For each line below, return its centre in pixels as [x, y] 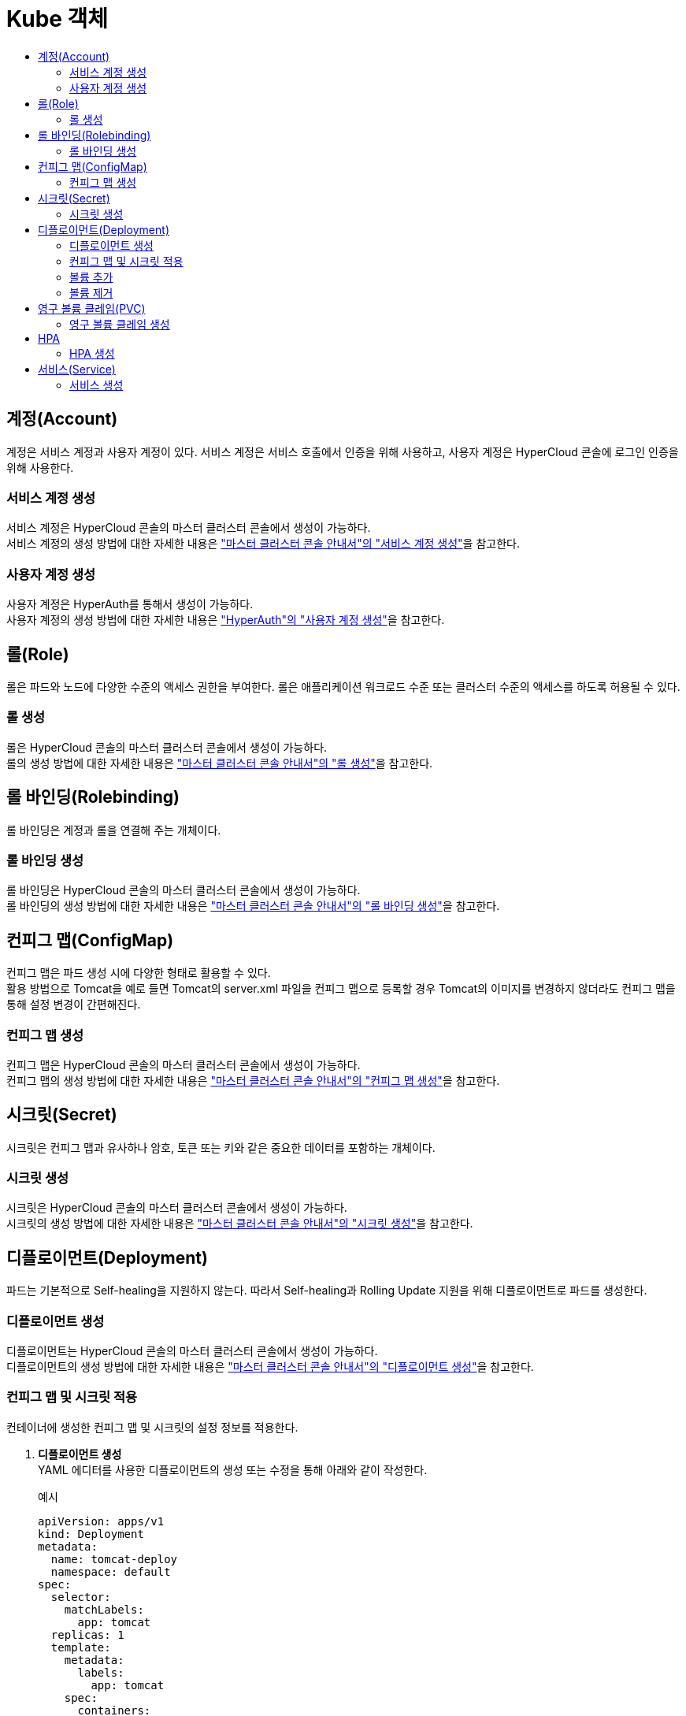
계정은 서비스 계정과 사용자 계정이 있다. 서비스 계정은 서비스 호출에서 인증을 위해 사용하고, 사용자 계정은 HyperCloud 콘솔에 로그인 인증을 [343, 451]
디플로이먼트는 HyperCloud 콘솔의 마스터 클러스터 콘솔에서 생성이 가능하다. [192, 1351]
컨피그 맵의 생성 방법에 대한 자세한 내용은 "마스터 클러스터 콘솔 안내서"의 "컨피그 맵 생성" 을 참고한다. [253, 1080]
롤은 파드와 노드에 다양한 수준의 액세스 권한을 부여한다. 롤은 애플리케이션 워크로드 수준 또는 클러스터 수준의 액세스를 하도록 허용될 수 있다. [343, 686]
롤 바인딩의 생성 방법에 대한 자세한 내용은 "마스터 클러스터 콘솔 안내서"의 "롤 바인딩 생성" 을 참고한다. [253, 906]
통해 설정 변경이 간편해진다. [74, 1005]
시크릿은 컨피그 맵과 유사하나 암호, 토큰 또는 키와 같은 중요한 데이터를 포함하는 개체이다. [221, 1147]
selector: [81, 1597]
